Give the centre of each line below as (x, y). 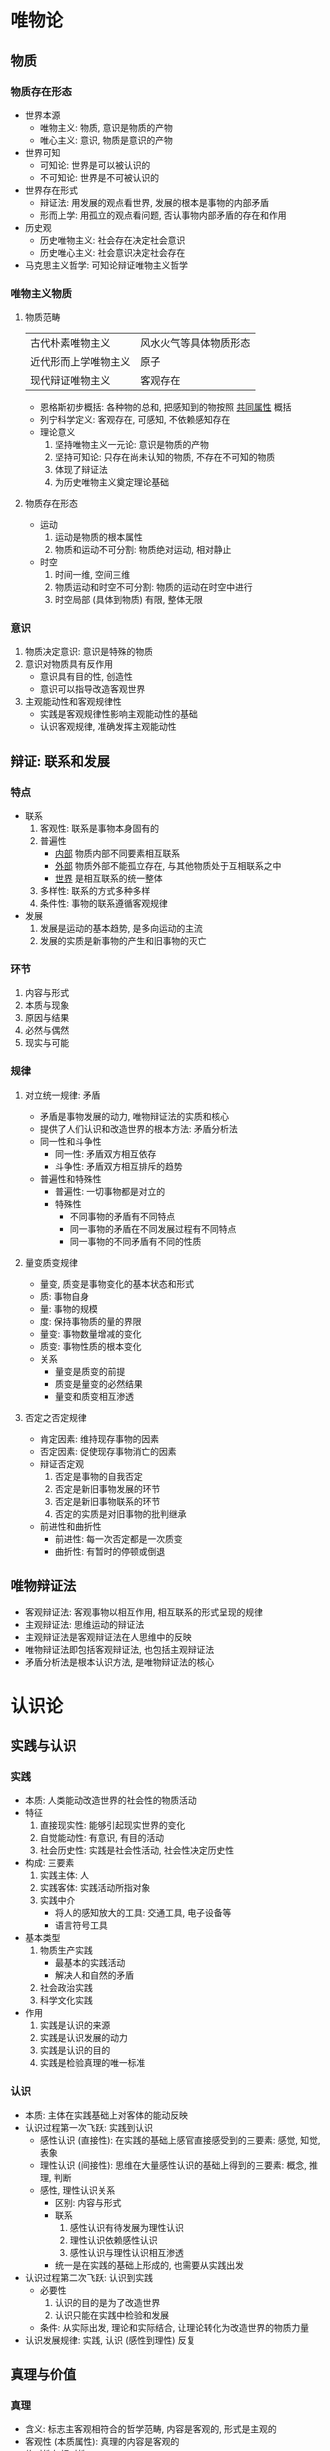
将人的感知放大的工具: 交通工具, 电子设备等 (143, 1913)
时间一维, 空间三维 (92, 575)
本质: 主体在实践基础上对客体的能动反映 (106, 2115)
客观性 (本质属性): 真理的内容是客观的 (102, 2442)
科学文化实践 (66, 2000)
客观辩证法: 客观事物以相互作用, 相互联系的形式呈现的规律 (143, 1612)
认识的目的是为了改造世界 (107, 2302)
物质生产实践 (66, 1950)
